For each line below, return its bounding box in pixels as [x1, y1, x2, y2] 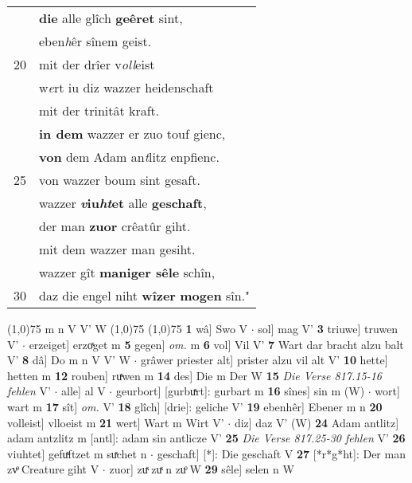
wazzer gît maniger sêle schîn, [39, 263, 216, 281]
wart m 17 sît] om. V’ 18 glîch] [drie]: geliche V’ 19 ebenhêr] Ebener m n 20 [7, 398, 383, 414]
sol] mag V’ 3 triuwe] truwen [258, 320, 398, 336]
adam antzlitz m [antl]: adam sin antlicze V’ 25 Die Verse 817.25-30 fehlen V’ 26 [7, 430, 406, 446]
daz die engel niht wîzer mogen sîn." [39, 286, 251, 304]
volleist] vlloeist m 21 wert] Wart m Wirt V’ [7, 414, 224, 430]
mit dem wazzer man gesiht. [39, 240, 196, 258]
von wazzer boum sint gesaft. [39, 171, 200, 189]
